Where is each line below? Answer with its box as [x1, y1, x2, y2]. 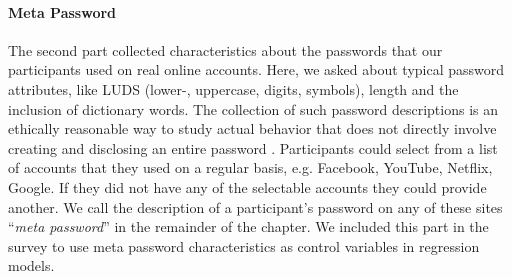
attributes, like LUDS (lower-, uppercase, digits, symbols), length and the [8, 78, 459, 99]
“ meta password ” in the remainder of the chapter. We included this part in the [8, 216, 489, 237]
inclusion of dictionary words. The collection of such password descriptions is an [8, 98, 498, 119]
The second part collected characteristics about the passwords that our [8, 39, 443, 60]
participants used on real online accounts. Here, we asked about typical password [8, 59, 505, 80]
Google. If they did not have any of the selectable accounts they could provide [8, 176, 487, 197]
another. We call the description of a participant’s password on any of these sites [8, 196, 503, 217]
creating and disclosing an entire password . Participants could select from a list [8, 137, 498, 158]
